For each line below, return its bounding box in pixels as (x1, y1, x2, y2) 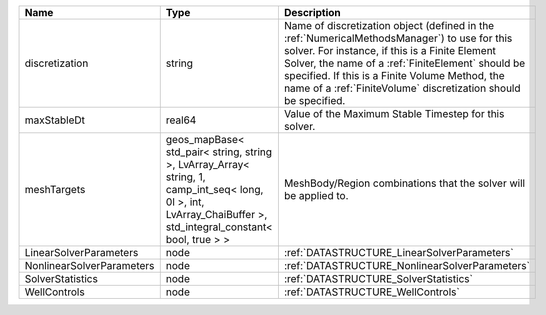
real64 (165, 113, 197, 127)
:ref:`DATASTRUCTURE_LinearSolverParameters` (283, 246, 514, 259)
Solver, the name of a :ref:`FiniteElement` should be (283, 56, 526, 70)
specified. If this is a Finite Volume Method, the (283, 69, 505, 82)
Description (283, 6, 342, 19)
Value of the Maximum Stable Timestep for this (283, 107, 505, 120)
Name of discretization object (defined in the (283, 19, 495, 32)
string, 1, (165, 170, 206, 184)
